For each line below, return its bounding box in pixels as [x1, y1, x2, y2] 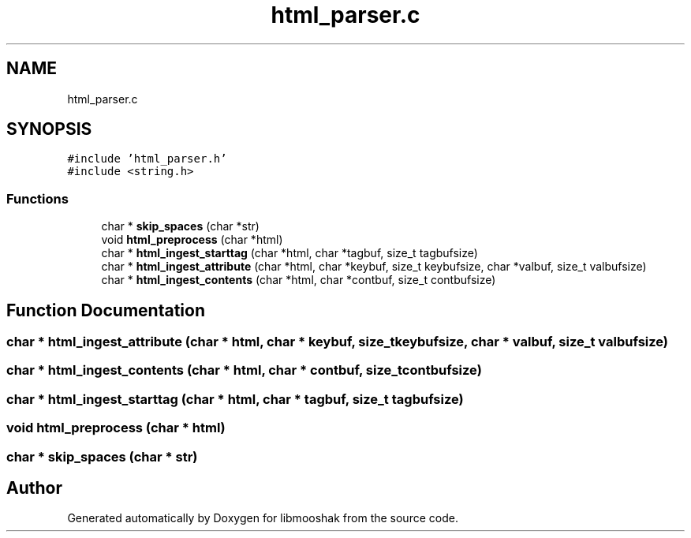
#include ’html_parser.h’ [67, 152, 227, 166]
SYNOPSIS [6, 119, 92, 140]
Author [6, 477, 62, 498]
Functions [6, 190, 69, 207]
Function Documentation [6, 300, 205, 320]
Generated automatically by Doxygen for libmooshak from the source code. [67, 511, 458, 525]
